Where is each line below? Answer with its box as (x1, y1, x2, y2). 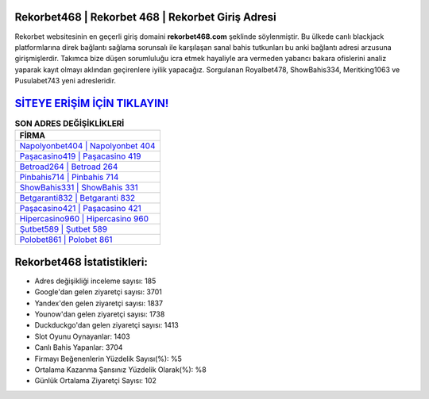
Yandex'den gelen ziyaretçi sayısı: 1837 (34, 298, 163, 308)
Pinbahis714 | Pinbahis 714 (19, 171, 119, 182)
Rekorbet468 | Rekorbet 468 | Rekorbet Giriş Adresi (14, 10, 277, 24)
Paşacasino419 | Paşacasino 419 (19, 151, 142, 162)
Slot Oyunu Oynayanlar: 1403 (34, 332, 130, 341)
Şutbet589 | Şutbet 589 (19, 224, 107, 235)
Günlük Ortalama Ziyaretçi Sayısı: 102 (34, 376, 157, 386)
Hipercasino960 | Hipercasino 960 (19, 213, 149, 224)
